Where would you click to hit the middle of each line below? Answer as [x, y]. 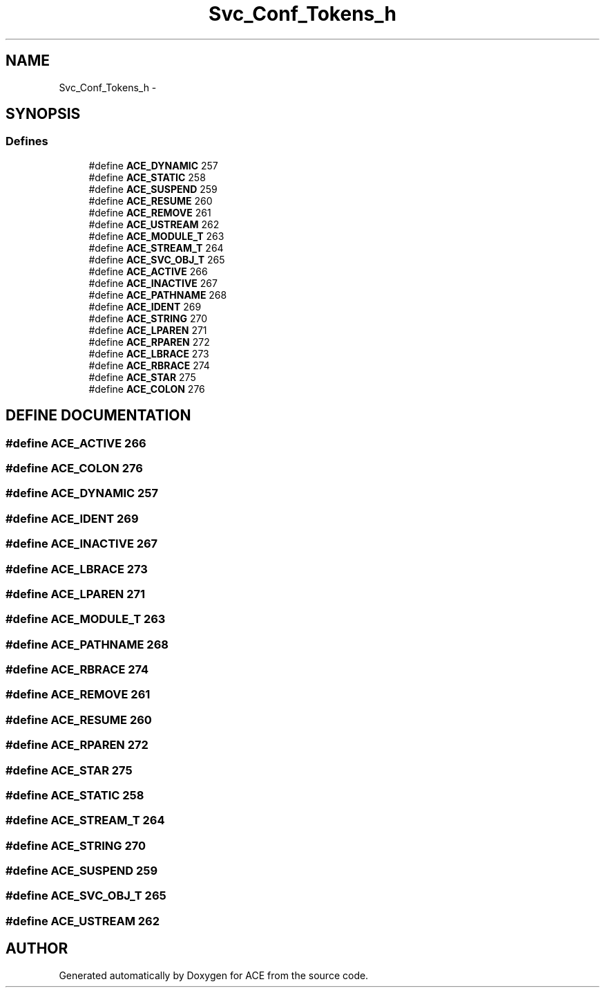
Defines [27, 141]
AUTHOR [37, 949]
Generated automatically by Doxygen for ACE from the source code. [214, 975]
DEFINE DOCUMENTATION [98, 416]
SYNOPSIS [43, 114]
